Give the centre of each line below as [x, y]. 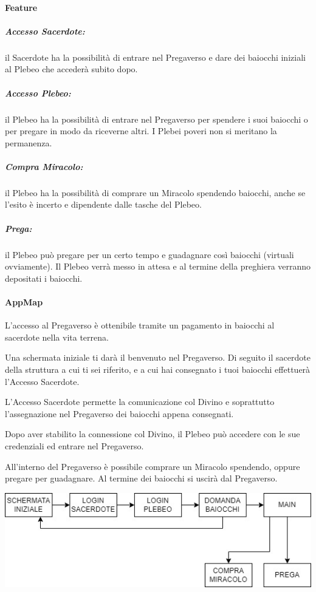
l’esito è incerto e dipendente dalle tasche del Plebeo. [103, 204]
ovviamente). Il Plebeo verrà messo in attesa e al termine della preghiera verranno [158, 266]
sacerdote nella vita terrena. [57, 337]
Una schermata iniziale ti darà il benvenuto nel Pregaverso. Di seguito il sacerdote [158, 357]
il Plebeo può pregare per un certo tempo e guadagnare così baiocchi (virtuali [149, 254]
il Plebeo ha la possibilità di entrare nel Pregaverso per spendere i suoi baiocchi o [156, 119]
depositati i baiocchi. [44, 278]
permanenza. [29, 142]
